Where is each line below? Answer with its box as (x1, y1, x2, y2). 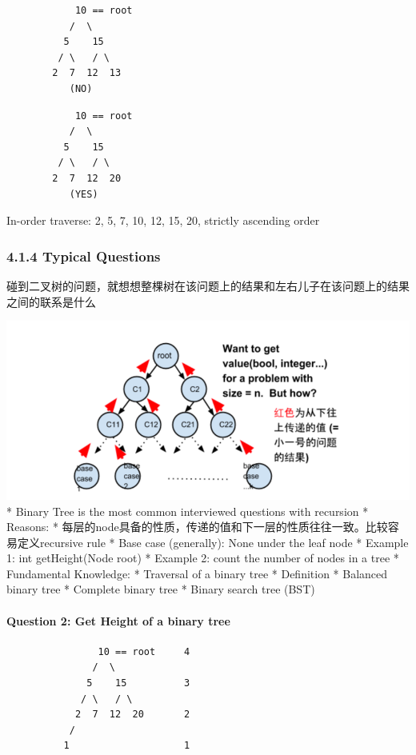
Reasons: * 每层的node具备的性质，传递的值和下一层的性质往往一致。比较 (6, 518, 388, 535)
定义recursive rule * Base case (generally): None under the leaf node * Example (17, 533, 409, 550)
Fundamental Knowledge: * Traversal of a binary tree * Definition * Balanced (6, 565, 388, 581)
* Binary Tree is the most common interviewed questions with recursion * (6, 502, 369, 519)
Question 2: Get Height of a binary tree (6, 612, 230, 629)
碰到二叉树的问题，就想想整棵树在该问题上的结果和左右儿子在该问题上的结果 (6, 277, 410, 294)
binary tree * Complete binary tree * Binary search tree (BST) (6, 581, 315, 597)
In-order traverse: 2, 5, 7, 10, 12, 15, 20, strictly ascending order (6, 212, 320, 229)
